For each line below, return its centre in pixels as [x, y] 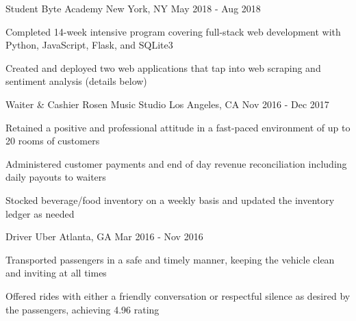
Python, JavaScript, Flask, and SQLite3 [89, 45]
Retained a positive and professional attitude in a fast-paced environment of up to [178, 127]
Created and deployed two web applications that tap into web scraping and [163, 67]
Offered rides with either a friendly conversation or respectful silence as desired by [178, 295]
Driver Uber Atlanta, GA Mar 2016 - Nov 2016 [104, 236]
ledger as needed [40, 213]
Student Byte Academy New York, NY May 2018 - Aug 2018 [133, 8]
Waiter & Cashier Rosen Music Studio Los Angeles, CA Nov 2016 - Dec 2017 [167, 104]
